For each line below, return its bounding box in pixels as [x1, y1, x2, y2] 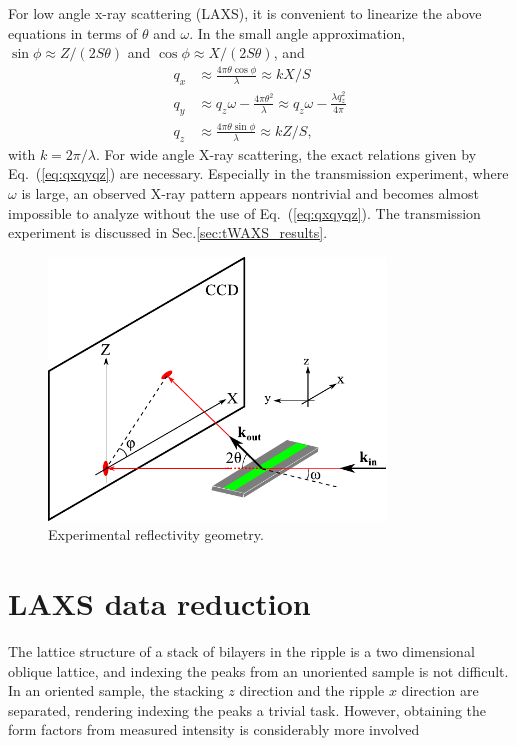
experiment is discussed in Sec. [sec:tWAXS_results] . [8, 222, 328, 243]
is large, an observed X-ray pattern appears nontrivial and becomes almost [21, 182, 479, 203]
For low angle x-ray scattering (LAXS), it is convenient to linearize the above [8, 3, 482, 23]
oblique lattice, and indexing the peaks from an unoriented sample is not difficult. [8, 660, 509, 681]
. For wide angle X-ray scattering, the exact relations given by [96, 143, 477, 164]
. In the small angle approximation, [189, 22, 406, 43]
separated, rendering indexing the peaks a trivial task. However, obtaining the [8, 699, 487, 720]
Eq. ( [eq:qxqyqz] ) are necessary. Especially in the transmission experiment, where [8, 163, 509, 184]
